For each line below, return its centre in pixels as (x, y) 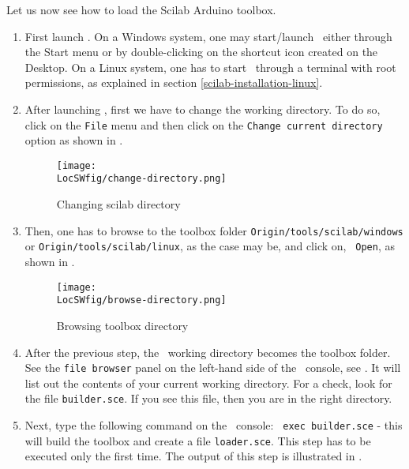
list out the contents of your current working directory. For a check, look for (208, 383)
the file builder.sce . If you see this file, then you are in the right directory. (208, 398)
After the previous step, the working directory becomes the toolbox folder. (208, 352)
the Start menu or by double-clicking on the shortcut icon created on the (201, 52)
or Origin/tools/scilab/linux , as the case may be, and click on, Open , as (210, 246)
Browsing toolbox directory (122, 325)
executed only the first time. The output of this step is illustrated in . (193, 456)
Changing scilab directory (118, 204)
